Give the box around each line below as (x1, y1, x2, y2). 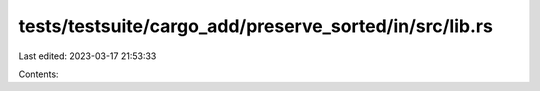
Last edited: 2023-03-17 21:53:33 (18, 50, 157, 62)
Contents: (18, 68, 59, 80)
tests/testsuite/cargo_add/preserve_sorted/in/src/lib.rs (18, 15, 494, 37)
